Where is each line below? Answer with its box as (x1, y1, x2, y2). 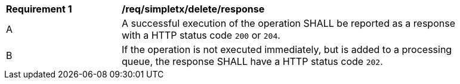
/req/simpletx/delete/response (122, 3, 265, 15)
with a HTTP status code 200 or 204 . (122, 29, 280, 41)
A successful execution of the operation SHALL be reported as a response (122, 17, 455, 29)
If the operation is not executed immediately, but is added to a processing (122, 43, 452, 55)
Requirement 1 (6, 3, 72, 15)
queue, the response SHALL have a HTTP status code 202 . (122, 55, 383, 67)
